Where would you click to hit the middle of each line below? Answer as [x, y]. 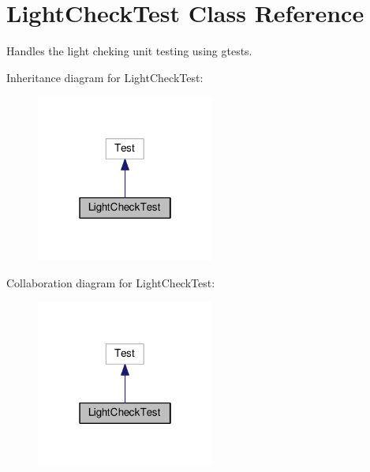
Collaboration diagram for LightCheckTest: [111, 282]
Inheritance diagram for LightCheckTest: [105, 77]
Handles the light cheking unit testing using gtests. [129, 51]
